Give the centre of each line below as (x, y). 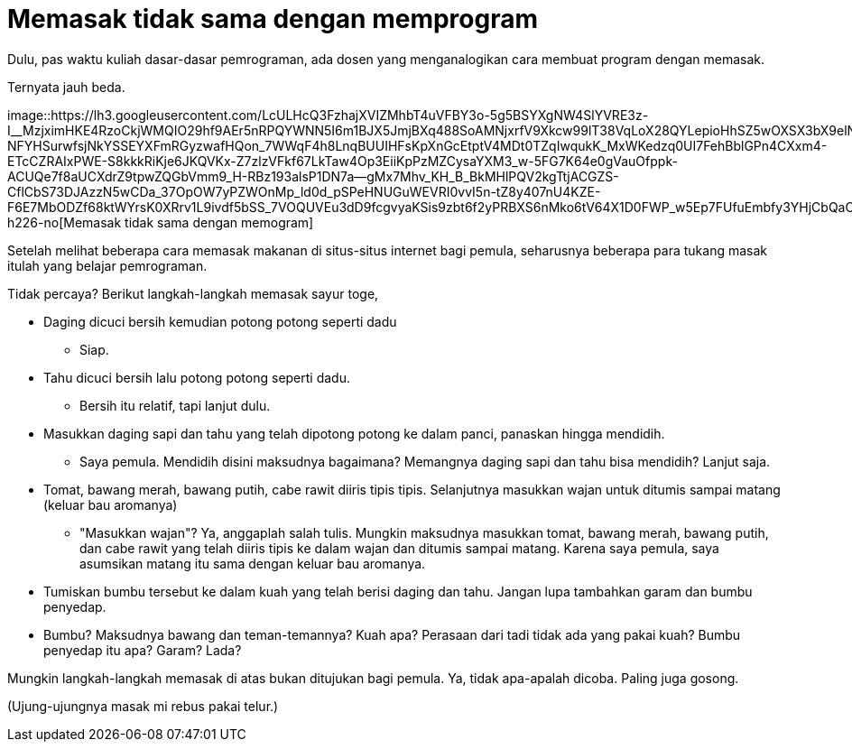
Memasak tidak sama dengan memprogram (273, 19)
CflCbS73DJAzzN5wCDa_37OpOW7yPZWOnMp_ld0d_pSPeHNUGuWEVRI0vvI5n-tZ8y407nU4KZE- (304, 191)
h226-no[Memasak (65, 222)
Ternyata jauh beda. (66, 87)
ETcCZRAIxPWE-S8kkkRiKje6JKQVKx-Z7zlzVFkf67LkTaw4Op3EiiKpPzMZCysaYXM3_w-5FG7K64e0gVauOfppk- (343, 161)
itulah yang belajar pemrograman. (107, 265)
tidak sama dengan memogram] (219, 222)
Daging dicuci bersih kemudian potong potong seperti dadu (220, 321)
